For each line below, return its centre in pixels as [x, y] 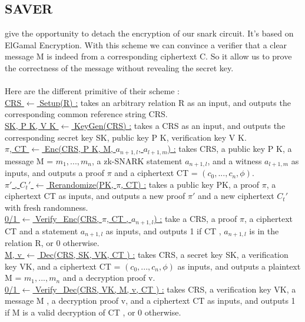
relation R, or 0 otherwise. [52, 243]
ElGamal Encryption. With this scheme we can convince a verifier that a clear [146, 44]
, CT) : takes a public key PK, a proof [190, 184]
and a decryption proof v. [109, 278]
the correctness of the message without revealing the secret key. [119, 67]
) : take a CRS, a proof [195, 219]
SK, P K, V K [30, 125]
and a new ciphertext [236, 196]
